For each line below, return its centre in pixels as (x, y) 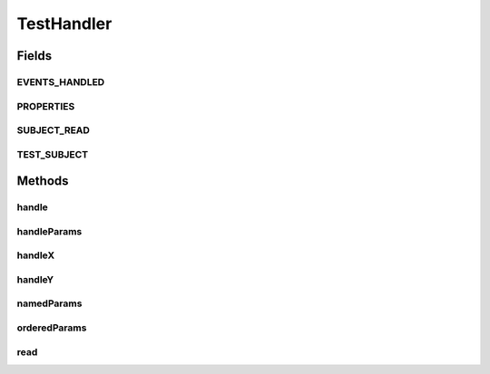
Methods (43, 181)
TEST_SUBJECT (53, 154)
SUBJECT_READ (54, 130)
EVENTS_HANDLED (61, 82)
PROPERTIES (46, 106)
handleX (35, 255)
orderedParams (52, 328)
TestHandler (64, 24)
